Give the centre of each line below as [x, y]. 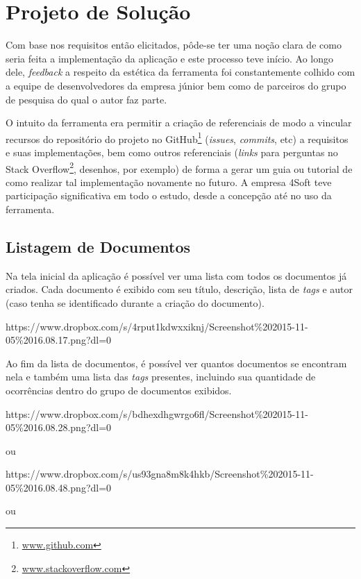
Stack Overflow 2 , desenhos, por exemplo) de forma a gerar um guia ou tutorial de [179, 167]
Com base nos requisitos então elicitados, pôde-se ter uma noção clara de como [174, 45]
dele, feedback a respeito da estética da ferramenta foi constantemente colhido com [180, 72]
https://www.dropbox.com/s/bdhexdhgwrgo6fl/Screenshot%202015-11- [157, 413]
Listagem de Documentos [98, 246]
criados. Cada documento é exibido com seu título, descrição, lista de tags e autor [179, 289]
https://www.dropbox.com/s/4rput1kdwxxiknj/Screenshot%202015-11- [157, 326]
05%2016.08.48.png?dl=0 [59, 487]
